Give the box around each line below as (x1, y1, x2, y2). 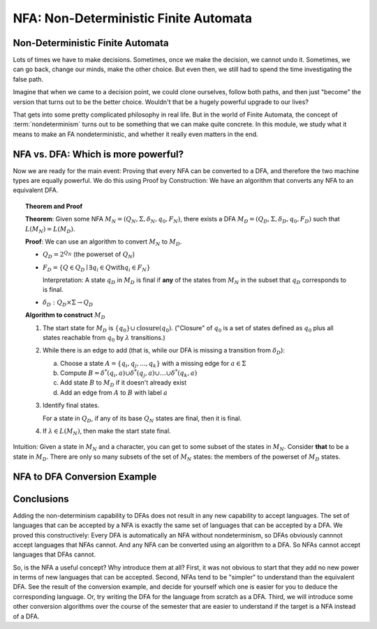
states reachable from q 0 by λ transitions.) (43, 333, 165, 343)
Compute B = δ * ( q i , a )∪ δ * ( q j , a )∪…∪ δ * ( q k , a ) (60, 368, 198, 378)
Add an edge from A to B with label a (60, 388, 168, 397)
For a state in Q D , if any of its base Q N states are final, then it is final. (43, 414, 242, 424)
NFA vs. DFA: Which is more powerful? (13, 148, 184, 160)
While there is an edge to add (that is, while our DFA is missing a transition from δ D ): (43, 346, 286, 356)
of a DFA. (13, 612, 40, 621)
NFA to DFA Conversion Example (13, 471, 157, 482)
